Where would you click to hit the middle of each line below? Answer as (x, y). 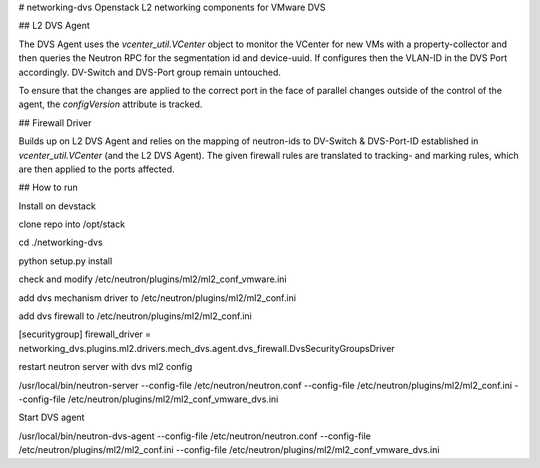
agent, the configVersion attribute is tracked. (110, 104)
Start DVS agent (51, 417)
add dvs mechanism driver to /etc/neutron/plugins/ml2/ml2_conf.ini (157, 297)
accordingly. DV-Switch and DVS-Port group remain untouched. (150, 72)
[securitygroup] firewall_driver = (85, 334)
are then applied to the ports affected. (96, 169)
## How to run (48, 187)
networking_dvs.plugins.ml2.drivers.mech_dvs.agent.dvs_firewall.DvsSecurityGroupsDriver (206, 348)
